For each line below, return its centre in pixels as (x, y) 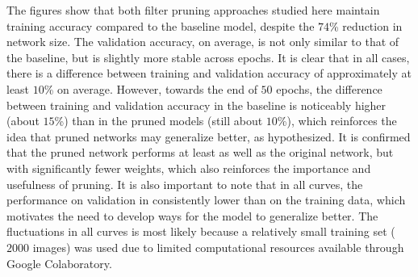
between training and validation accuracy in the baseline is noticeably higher (196, 105)
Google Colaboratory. (59, 263)
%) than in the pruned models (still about (159, 121)
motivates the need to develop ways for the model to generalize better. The (192, 215)
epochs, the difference (329, 88)
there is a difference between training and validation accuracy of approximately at (209, 73)
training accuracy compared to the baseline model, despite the (161, 25)
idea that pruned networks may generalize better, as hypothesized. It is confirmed (209, 136)
